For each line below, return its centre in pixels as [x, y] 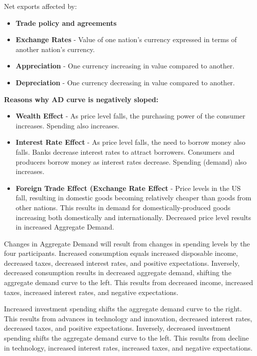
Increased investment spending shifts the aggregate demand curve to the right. [123, 309]
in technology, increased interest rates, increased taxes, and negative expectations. [128, 347]
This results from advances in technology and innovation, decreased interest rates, [128, 318]
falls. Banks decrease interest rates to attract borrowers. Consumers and [125, 151]
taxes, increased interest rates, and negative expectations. [91, 292]
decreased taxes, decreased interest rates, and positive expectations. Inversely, [122, 263]
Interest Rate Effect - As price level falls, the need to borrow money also [130, 142]
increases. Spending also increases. [68, 125]
